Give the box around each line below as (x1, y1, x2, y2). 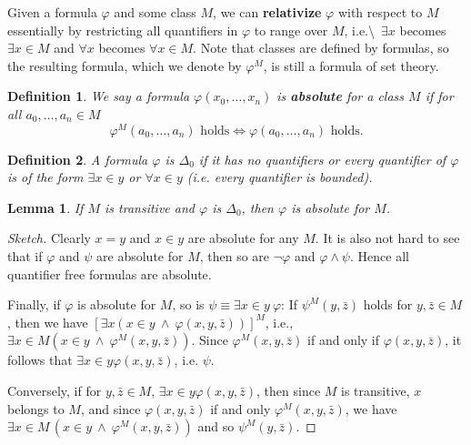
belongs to (7, 399, 65, 418)
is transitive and (105, 197, 195, 217)
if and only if (307, 330, 380, 349)
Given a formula (7, 3, 97, 21)
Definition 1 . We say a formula (7, 86, 190, 106)
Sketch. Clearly (7, 228, 91, 248)
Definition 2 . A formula (7, 149, 148, 168)
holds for (363, 295, 413, 314)
